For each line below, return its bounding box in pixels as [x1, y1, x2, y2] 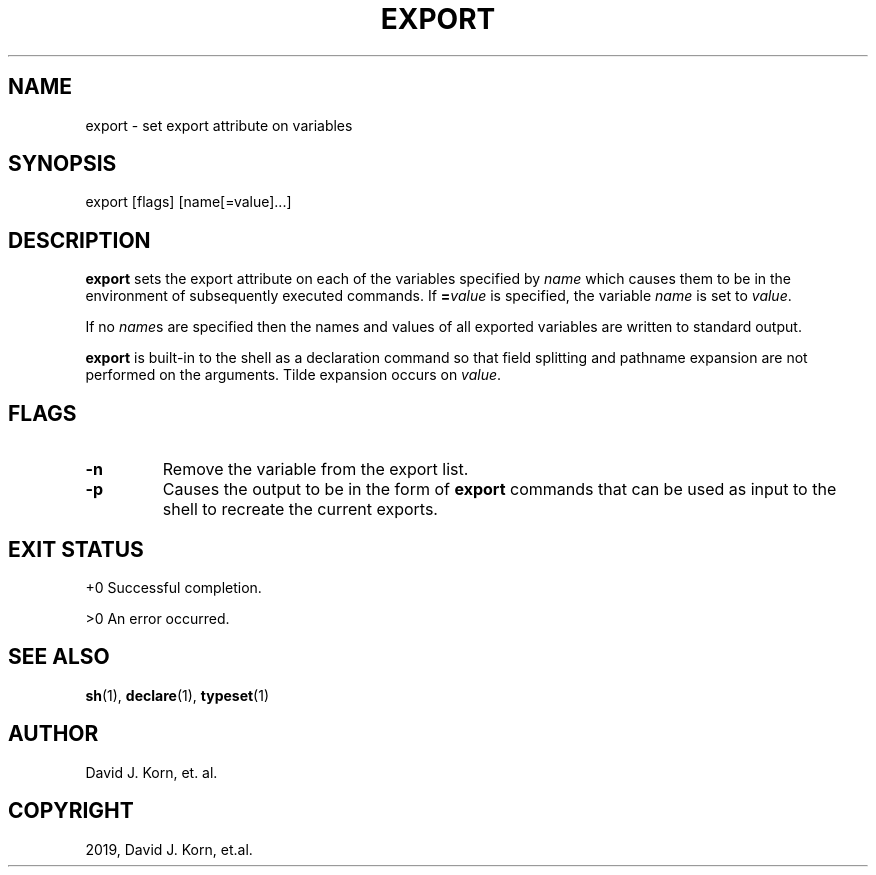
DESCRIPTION [8, 227, 151, 253]
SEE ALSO [8, 644, 110, 670]
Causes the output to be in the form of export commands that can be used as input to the [162, 479, 837, 500]
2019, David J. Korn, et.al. [85, 840, 253, 858]
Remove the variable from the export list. [162, 459, 469, 480]
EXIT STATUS [8, 536, 144, 562]
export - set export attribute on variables [85, 116, 353, 134]
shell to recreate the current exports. [162, 499, 438, 520]
